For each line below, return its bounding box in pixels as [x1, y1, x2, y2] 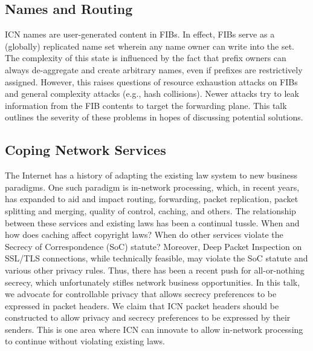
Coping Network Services [5, 140, 166, 159]
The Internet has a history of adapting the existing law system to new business [5, 169, 298, 182]
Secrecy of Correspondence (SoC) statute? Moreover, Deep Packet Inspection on [5, 240, 302, 252]
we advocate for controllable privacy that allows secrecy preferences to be [5, 287, 277, 300]
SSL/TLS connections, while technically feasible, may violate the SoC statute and [5, 252, 308, 264]
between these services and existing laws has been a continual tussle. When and [5, 216, 300, 229]
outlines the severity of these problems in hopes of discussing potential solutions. [5, 111, 303, 123]
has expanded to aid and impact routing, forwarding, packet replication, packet [5, 192, 298, 205]
